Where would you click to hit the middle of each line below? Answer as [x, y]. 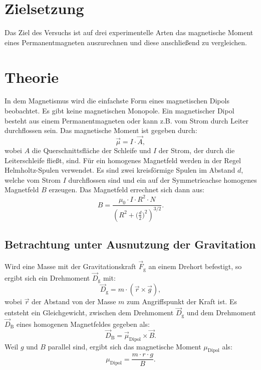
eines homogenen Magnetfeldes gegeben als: [83, 324]
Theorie [32, 77]
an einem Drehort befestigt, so [195, 266]
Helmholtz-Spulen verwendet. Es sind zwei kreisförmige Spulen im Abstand [120, 170]
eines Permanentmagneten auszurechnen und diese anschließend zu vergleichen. [126, 42]
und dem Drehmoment [221, 313]
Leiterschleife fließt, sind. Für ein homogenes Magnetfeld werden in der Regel [123, 160]
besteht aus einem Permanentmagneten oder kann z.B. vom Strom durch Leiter [127, 120]
